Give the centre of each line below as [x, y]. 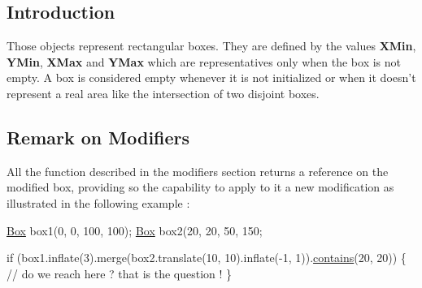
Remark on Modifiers [98, 137]
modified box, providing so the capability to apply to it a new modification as [200, 187]
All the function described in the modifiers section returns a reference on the [198, 171]
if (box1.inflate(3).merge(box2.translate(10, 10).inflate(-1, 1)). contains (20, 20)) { [207, 258]
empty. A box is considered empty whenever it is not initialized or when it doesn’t [211, 77]
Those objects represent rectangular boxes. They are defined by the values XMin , [211, 46]
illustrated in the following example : [98, 202]
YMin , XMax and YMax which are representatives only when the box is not [204, 61]
